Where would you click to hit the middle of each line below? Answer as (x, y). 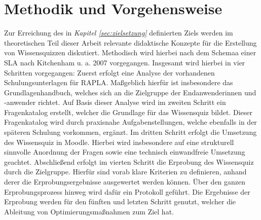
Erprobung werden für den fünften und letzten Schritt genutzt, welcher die (120, 201)
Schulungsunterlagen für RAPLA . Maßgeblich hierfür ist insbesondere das (119, 82)
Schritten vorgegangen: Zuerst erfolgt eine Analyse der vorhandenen (109, 72)
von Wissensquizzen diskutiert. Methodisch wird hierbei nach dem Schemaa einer (130, 52)
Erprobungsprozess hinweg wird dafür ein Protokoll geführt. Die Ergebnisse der (127, 191)
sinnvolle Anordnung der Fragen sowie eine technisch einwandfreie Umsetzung (125, 152)
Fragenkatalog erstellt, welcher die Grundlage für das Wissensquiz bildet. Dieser (128, 112)
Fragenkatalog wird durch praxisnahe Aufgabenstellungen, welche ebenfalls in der (130, 122)
